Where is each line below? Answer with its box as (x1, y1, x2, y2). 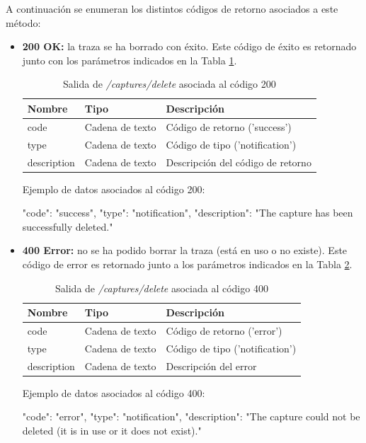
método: (6, 15, 41, 30)
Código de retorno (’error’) (166, 323, 282, 338)
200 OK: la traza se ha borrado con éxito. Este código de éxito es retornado (22, 39, 357, 54)
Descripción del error (166, 358, 257, 373)
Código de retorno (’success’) (166, 119, 292, 134)
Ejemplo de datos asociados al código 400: (22, 385, 205, 400)
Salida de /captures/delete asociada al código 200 (62, 76, 276, 91)
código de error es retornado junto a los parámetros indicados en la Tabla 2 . (22, 256, 353, 271)
